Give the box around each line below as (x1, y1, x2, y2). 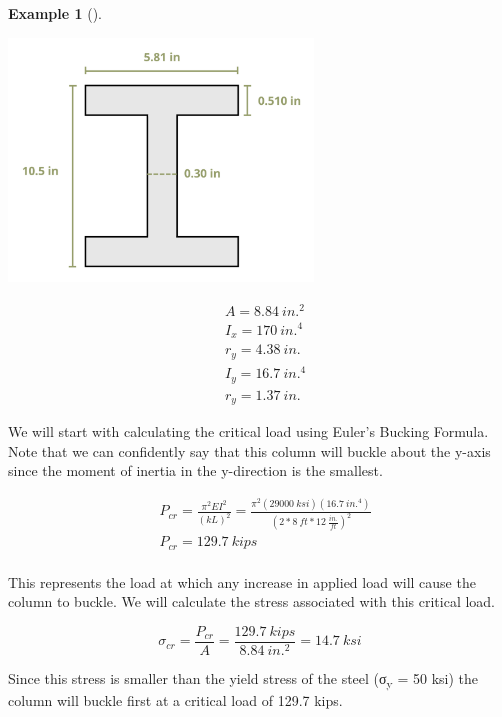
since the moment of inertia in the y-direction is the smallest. (8, 460, 383, 481)
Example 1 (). (8, 3, 102, 23)
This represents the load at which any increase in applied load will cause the (8, 571, 476, 592)
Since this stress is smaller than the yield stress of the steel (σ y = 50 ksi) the (8, 667, 478, 691)
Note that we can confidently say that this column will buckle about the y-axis (8, 440, 491, 461)
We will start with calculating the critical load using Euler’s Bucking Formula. (8, 421, 489, 442)
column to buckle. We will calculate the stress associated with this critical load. (8, 591, 496, 612)
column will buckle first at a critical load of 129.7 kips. (8, 689, 343, 710)
